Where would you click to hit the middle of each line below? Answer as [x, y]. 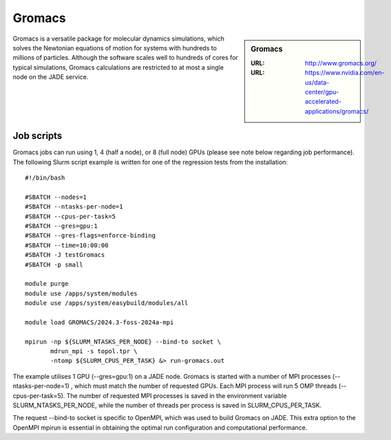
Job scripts [38, 136]
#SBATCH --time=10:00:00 [67, 245]
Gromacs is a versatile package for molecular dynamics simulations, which [119, 39]
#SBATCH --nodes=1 [56, 197]
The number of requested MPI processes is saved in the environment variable [177, 395]
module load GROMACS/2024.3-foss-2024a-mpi [99, 322]
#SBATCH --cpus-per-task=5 [71, 216]
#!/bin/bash [45, 178]
